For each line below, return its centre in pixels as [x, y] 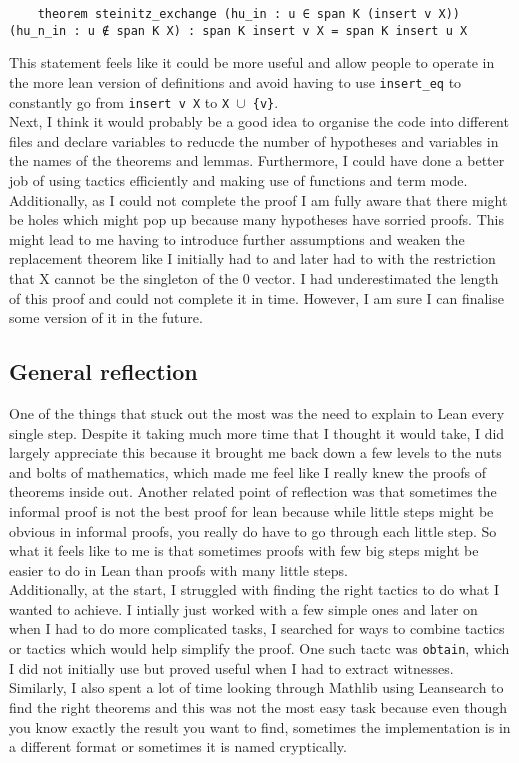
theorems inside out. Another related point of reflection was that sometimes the [253, 491]
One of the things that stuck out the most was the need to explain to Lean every [257, 412]
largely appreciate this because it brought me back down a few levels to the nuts [255, 452]
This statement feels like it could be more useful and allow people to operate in [252, 62]
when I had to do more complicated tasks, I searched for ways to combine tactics [257, 628]
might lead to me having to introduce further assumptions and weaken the [237, 238]
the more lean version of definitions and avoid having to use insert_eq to [235, 81]
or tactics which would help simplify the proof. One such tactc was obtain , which [259, 648]
